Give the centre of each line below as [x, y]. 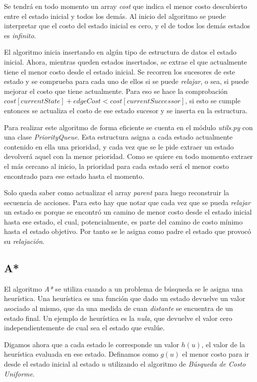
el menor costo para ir [216, 354]
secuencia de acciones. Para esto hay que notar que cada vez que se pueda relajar [127, 202]
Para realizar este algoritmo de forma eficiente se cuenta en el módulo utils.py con [128, 127]
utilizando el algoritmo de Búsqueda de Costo [177, 364]
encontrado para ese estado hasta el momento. [74, 176]
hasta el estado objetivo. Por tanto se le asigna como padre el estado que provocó [128, 231]
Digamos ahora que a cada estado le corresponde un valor [92, 344]
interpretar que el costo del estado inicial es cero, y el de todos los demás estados [127, 26]
